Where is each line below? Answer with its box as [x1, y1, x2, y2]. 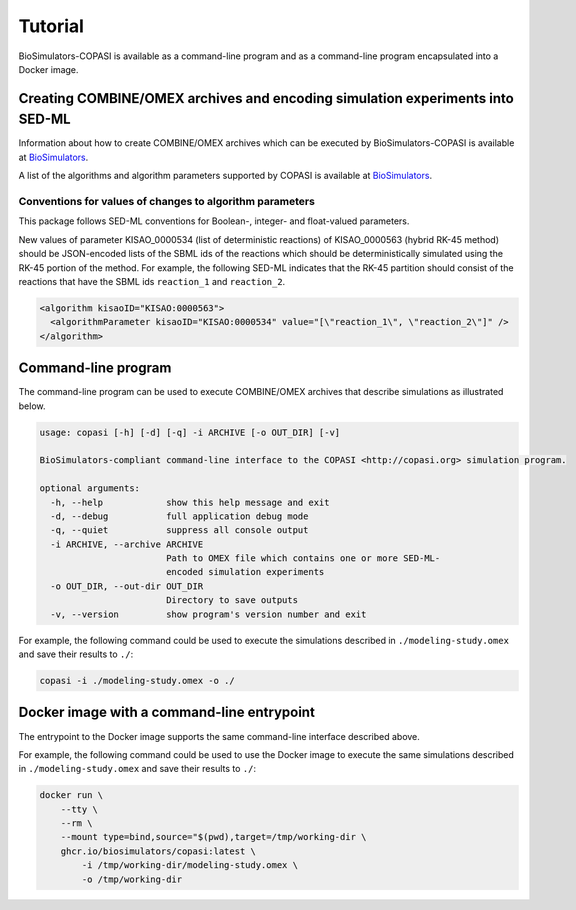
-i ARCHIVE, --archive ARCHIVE [50, 538, 204, 550]
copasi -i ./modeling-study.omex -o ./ [39, 675, 235, 686]
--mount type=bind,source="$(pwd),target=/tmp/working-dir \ [60, 831, 367, 843]
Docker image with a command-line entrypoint [18, 704, 315, 721]
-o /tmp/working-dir [81, 873, 183, 885]
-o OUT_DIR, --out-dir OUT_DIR [50, 580, 204, 592]
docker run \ [39, 790, 104, 801]
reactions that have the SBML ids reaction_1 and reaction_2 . [18, 275, 286, 287]
